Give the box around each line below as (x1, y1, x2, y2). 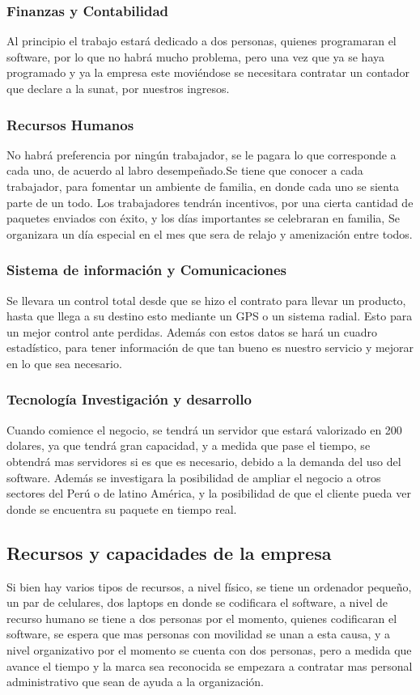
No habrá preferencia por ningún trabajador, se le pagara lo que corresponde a (6, 146, 397, 163)
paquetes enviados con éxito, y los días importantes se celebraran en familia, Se (6, 210, 400, 227)
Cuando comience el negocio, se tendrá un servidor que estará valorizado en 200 (6, 421, 402, 438)
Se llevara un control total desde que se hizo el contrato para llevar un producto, (6, 291, 406, 308)
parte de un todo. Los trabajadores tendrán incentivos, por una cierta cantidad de (6, 193, 414, 210)
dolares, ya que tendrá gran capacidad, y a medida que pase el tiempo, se (6, 437, 371, 454)
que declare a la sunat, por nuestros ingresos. (6, 80, 230, 96)
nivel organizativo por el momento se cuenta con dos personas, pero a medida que (6, 641, 412, 658)
